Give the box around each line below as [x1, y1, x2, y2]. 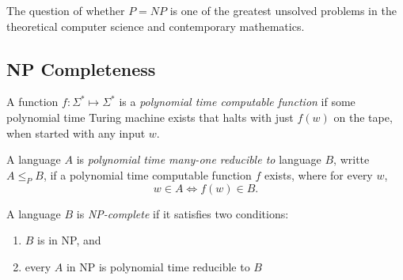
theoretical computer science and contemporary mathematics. [6, 17, 305, 34]
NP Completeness [6, 56, 156, 81]
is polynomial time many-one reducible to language [76, 151, 321, 168]
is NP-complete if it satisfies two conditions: [76, 205, 289, 221]
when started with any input [6, 124, 146, 141]
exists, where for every [264, 166, 373, 183]
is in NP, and [37, 232, 101, 248]
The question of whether [6, 2, 125, 18]
